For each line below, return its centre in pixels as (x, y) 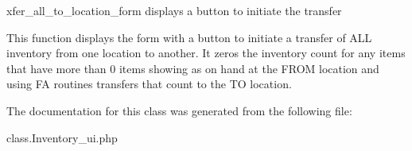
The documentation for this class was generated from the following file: (179, 110)
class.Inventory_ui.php (62, 137)
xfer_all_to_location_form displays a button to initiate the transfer (174, 10)
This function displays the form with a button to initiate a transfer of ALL (189, 37)
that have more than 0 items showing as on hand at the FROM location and (193, 68)
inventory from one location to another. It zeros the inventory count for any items (206, 53)
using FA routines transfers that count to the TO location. (149, 84)
